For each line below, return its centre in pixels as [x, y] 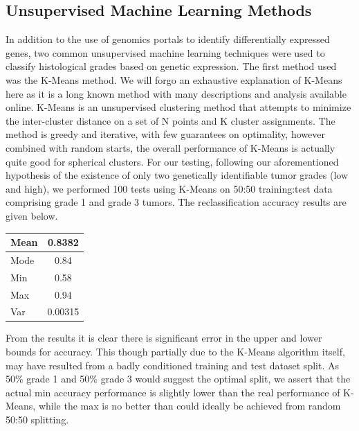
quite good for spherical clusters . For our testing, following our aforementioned [172, 161]
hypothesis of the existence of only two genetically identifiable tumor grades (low [177, 175]
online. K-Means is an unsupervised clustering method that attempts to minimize [178, 107]
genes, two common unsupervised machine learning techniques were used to [165, 52]
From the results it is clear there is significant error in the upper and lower [164, 338]
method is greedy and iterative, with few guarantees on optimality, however [165, 134]
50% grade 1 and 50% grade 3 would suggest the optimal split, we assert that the [178, 379]
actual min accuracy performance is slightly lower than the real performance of [173, 392]
